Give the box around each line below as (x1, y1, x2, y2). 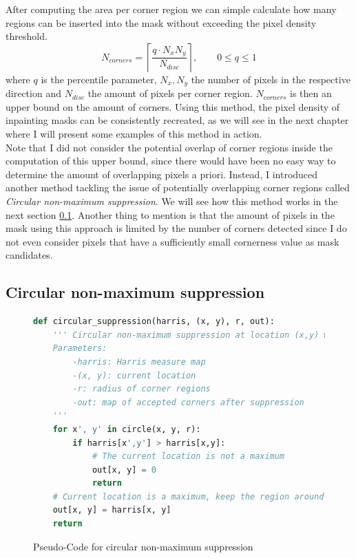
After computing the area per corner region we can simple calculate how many (6, 2, 337, 16)
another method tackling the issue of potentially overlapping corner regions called (6, 180, 350, 195)
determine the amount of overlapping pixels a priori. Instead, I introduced (6, 167, 318, 181)
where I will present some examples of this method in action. (6, 127, 262, 141)
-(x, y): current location (72, 370, 196, 380)
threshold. (6, 29, 48, 43)
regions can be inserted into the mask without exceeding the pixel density (6, 15, 317, 30)
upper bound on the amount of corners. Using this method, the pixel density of (6, 99, 340, 114)
